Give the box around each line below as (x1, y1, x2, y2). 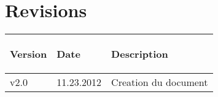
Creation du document (111, 75, 208, 90)
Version (10, 47, 47, 61)
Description (111, 47, 168, 61)
